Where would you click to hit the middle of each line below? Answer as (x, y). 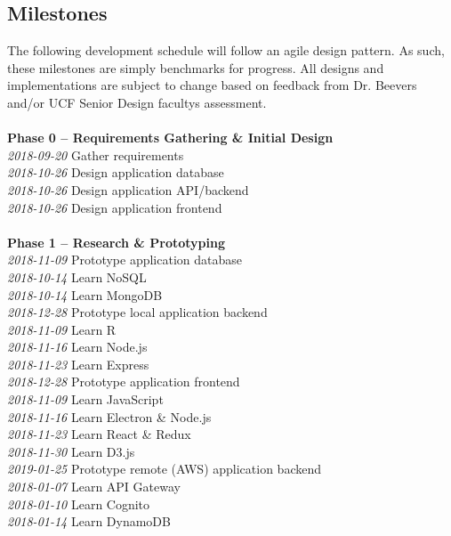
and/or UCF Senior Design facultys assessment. (137, 102)
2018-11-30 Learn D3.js (71, 451)
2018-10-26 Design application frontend (115, 207)
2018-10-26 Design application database (116, 172)
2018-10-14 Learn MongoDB (85, 294)
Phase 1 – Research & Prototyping (116, 242)
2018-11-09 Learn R (62, 329)
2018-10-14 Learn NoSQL (77, 276)
